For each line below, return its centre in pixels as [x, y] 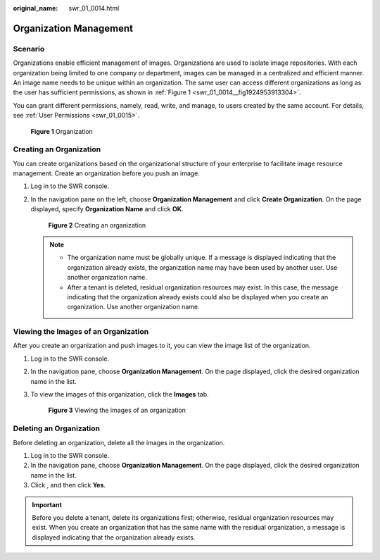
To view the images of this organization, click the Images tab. [120, 394]
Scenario [29, 49]
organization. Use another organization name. [133, 307]
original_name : [36, 8]
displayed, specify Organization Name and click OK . [107, 209]
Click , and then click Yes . [68, 485]
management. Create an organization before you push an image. [107, 173]
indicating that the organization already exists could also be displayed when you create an [198, 297]
